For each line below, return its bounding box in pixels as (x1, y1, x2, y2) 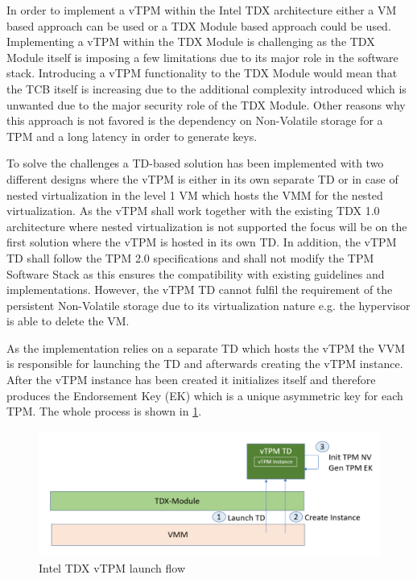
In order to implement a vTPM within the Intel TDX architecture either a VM (6, 2, 397, 18)
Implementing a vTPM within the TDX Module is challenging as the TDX (6, 33, 375, 50)
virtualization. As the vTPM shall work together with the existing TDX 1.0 (6, 202, 380, 219)
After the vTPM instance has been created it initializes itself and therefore (6, 371, 376, 388)
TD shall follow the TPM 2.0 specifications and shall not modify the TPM (6, 249, 374, 266)
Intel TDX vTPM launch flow (39, 559, 185, 576)
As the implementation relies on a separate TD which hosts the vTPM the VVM (6, 339, 406, 356)
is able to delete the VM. (6, 312, 130, 329)
